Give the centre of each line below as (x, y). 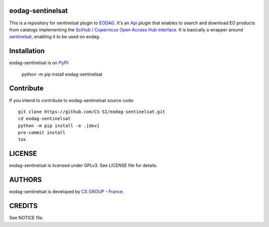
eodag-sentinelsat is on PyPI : (39, 63)
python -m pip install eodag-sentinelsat (62, 74)
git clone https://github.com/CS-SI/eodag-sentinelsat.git (92, 112)
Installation (27, 51)
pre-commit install (42, 133)
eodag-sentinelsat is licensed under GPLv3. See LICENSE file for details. (83, 166)
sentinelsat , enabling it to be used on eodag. (55, 37)
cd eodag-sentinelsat (44, 119)
